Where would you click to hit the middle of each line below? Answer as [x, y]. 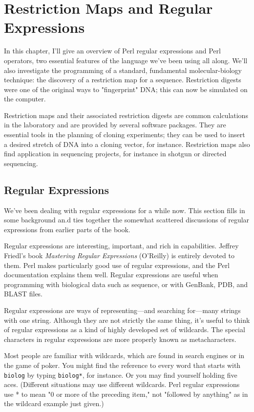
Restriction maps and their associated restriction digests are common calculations [126, 115]
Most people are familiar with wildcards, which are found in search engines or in [124, 355]
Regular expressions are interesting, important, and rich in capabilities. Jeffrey [121, 246]
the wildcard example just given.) [54, 403]
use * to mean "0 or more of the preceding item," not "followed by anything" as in [126, 394]
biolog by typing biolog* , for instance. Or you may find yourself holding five [121, 375]
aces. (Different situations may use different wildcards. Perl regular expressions [122, 384]
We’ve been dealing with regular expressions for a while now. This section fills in [125, 210]
